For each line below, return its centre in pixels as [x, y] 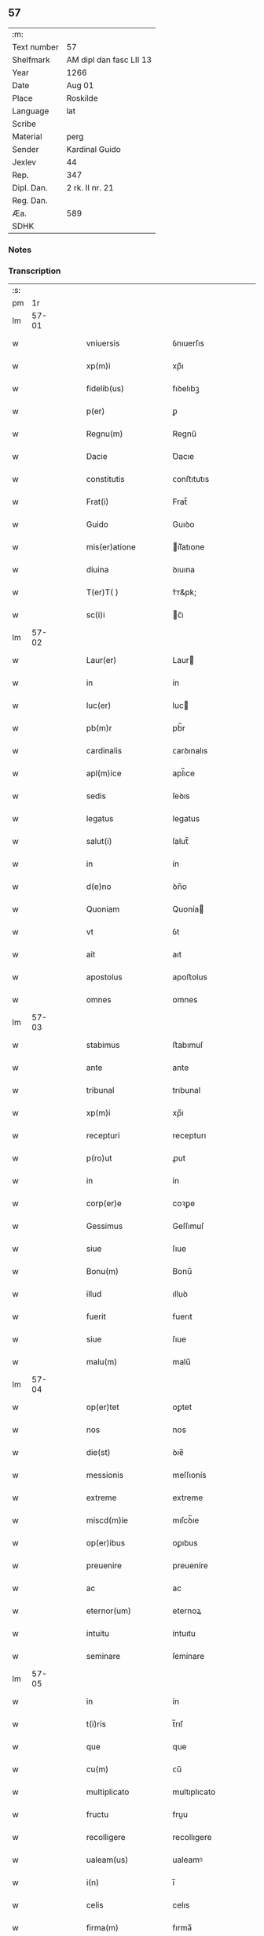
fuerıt [182, 1316]
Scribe [24, 124]
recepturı [189, 1135]
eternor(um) [108, 1611]
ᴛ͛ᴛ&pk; [184, 592]
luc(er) [99, 705]
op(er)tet [103, 1407]
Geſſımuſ [188, 1226]
